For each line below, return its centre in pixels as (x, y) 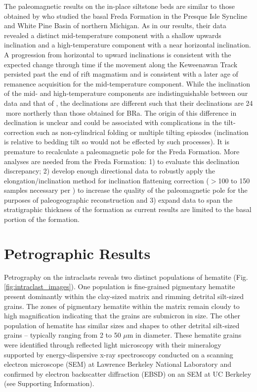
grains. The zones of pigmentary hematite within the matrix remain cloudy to (122, 306)
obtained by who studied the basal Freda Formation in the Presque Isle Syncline (126, 16)
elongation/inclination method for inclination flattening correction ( (107, 180)
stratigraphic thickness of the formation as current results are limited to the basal (128, 209)
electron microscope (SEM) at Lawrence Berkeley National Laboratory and (118, 364)
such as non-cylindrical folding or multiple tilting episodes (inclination (142, 132)
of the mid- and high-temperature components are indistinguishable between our (126, 93)
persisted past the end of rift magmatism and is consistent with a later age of (121, 74)
